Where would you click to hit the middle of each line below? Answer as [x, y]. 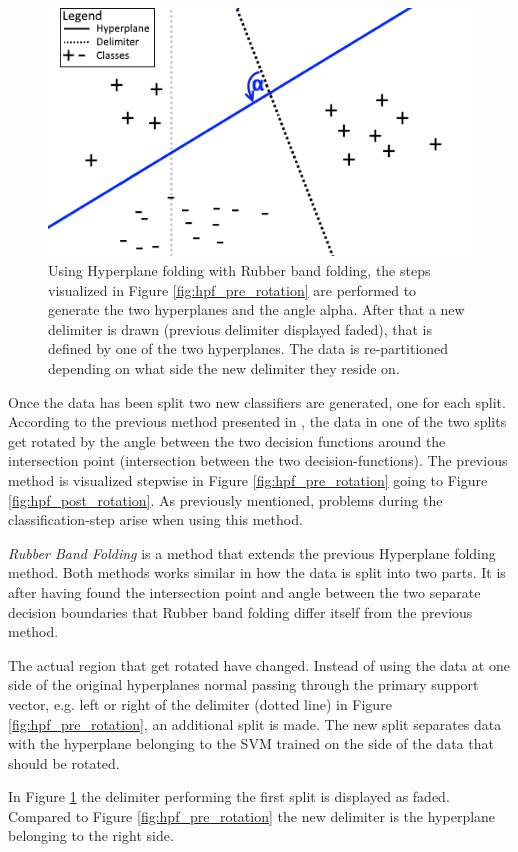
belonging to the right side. [91, 835]
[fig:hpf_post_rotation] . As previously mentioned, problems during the [225, 499]
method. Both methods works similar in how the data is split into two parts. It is [257, 572]
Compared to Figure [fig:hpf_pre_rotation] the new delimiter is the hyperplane [252, 815]
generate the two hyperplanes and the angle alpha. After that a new [256, 309]
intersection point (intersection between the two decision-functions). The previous [258, 460]
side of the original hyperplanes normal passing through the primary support [243, 684]
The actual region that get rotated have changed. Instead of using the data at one [259, 664]
